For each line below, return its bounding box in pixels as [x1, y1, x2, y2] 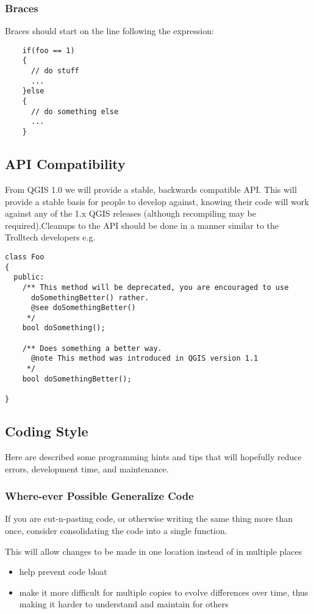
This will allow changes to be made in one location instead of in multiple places [5, 544, 302, 557]
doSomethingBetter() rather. [30, 293, 149, 302]
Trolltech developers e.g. [5, 231, 96, 244]
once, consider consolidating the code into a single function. [5, 524, 227, 536]
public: [13, 273, 45, 282]
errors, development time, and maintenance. [5, 462, 169, 475]
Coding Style [5, 422, 88, 441]
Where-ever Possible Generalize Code [5, 488, 194, 504]
